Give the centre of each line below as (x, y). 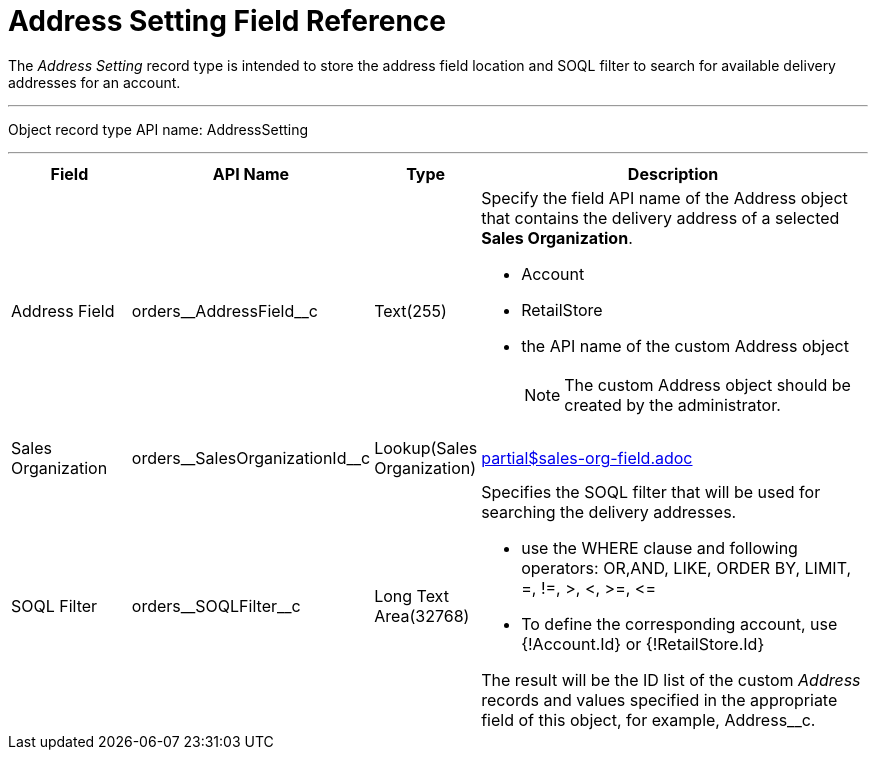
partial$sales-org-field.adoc (587, 457)
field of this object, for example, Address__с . (648, 719)
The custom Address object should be (707, 384)
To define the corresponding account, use (679, 623)
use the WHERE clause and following (659, 547)
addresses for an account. (94, 82)
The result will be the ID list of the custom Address (671, 679)
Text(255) (410, 310)
